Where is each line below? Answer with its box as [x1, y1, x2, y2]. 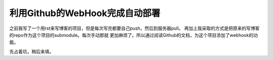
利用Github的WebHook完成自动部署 [9, 8, 160, 19]
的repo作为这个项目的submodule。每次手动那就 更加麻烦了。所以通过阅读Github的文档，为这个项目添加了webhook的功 [9, 32, 258, 38]
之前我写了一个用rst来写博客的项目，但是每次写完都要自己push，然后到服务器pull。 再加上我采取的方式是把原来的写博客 [9, 25, 260, 31]
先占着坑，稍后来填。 [9, 48, 54, 54]
